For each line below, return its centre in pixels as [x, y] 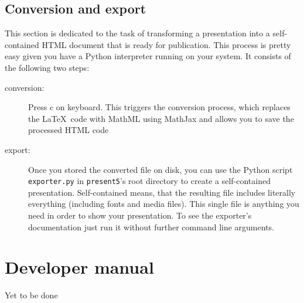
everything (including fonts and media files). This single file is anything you [164, 204]
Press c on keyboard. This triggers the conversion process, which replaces [159, 107]
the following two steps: [47, 67]
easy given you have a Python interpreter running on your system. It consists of [148, 56]
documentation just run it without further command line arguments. [151, 227]
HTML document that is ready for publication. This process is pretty [166, 44]
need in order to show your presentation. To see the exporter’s [140, 215]
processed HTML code [69, 130]
